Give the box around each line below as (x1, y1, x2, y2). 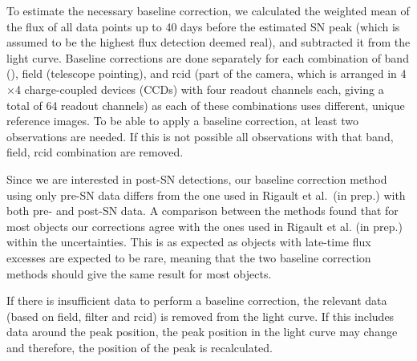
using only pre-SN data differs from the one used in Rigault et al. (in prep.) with (6, 186, 406, 203)
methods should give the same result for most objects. (6, 265, 272, 282)
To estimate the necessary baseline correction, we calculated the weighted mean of (6, 2, 410, 18)
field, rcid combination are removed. (6, 144, 184, 160)
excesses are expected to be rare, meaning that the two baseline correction (6, 249, 371, 266)
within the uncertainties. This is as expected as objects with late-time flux (6, 233, 371, 250)
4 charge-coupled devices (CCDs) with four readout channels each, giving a (14, 80, 384, 97)
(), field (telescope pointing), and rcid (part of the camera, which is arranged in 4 (6, 65, 407, 82)
